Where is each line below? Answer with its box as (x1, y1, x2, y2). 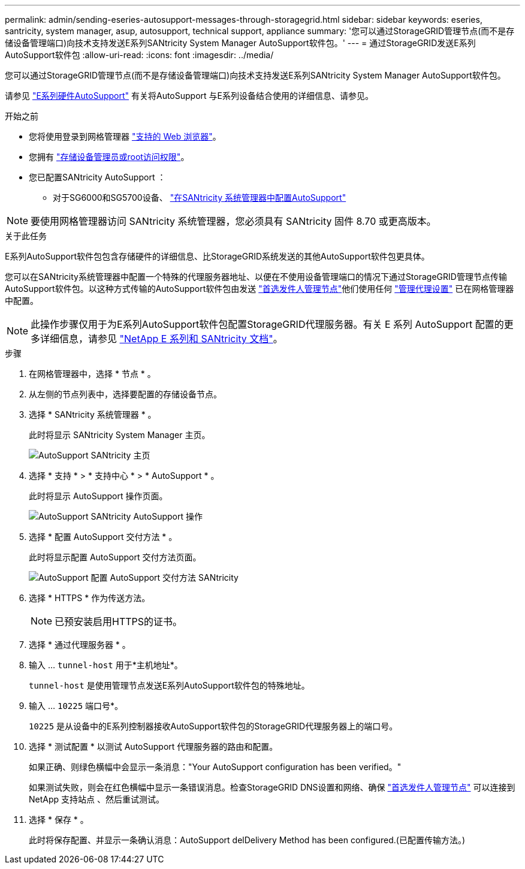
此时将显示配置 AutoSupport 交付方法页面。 (29, 552, 201, 562)
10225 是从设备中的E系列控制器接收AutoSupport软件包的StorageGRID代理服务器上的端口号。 (29, 721, 398, 731)
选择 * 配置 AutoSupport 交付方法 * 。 (29, 532, 177, 542)
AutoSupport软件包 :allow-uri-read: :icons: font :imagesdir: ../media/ (5, 50, 274, 60)
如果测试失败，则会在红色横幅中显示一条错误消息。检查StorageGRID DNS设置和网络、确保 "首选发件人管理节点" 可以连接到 (29, 782, 515, 792)
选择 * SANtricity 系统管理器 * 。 (29, 409, 156, 420)
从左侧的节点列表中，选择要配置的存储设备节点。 (29, 389, 222, 399)
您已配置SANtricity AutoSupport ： (29, 172, 166, 182)
